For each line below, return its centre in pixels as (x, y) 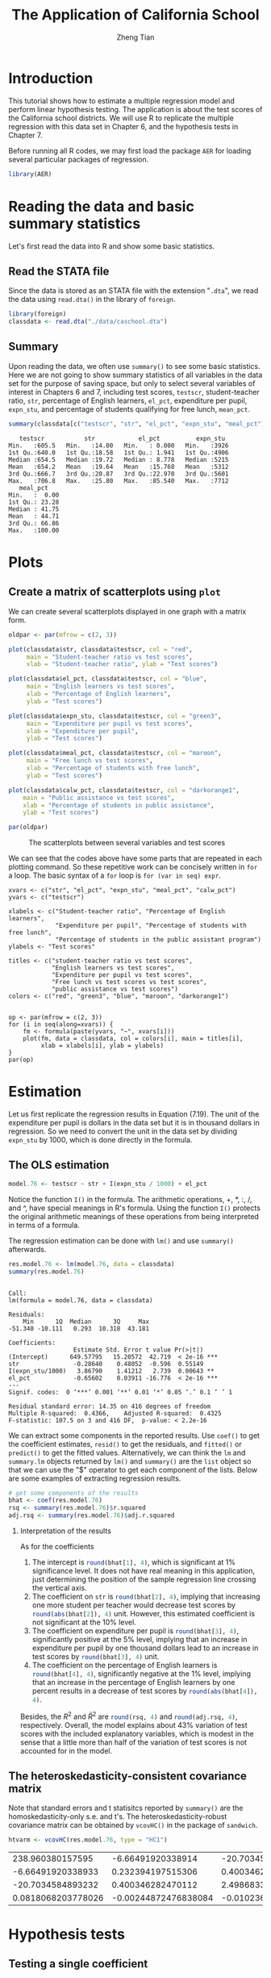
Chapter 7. (25, 135)
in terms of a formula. (44, 1225)
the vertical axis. (59, 1588)
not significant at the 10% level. (84, 1622)
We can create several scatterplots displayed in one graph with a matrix (127, 611)
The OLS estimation (59, 1165)
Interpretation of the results (65, 1531)
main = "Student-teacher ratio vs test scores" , (110, 657)
